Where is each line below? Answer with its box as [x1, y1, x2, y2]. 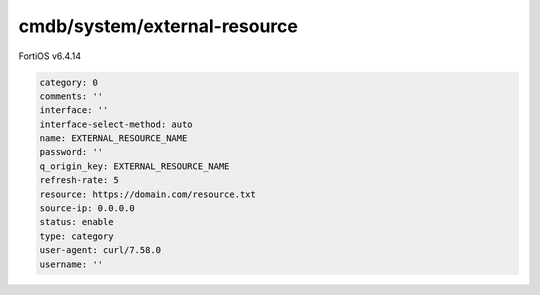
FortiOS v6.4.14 [18, 50, 82, 62]
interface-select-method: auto [39, 118, 194, 130]
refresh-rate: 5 [39, 175, 120, 186]
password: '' [39, 146, 104, 158]
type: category [39, 230, 114, 242]
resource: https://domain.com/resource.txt [39, 188, 257, 200]
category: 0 [39, 76, 99, 88]
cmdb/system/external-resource [18, 15, 299, 37]
